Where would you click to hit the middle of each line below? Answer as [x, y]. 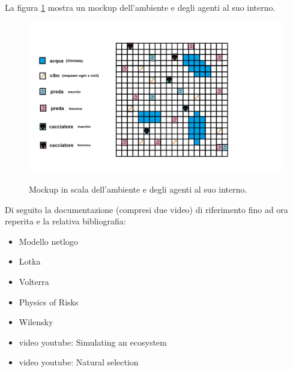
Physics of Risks [49, 301]
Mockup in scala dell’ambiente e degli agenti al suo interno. [138, 189]
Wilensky [36, 322]
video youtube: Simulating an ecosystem [93, 342]
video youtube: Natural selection [79, 362]
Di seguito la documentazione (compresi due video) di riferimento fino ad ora [146, 209]
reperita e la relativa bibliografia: [65, 221]
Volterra [34, 282]
